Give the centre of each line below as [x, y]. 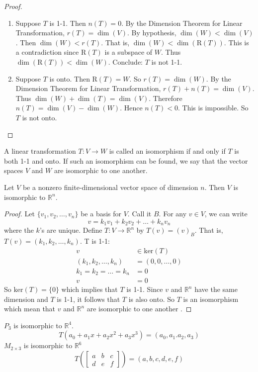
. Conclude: [125, 61]
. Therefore [166, 98]
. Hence [131, 108]
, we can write [226, 214]
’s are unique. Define [71, 230]
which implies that [89, 289]
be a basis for [101, 214]
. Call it [139, 214]
